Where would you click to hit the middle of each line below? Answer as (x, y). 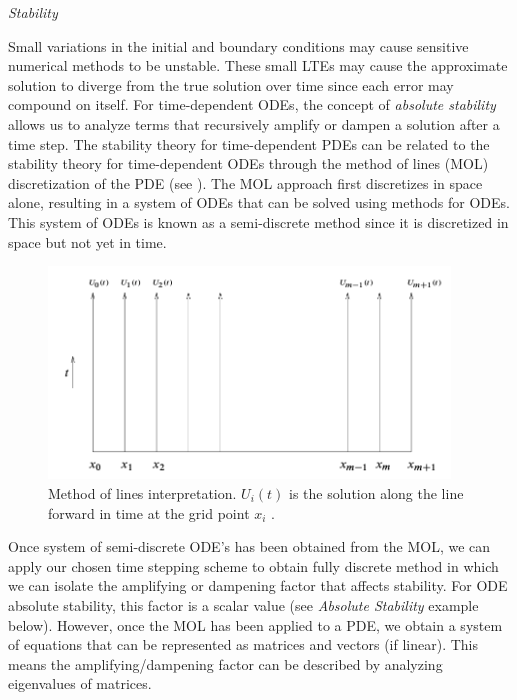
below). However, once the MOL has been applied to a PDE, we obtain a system (255, 624)
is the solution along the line (376, 492)
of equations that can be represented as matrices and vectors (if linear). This (243, 644)
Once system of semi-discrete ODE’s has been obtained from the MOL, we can (249, 546)
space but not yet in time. (87, 241)
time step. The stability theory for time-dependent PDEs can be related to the (249, 143)
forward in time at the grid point (149, 512)
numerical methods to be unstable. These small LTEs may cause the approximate (258, 65)
